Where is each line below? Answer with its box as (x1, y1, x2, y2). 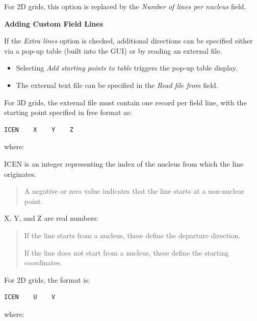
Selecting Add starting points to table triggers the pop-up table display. (16, 62, 238, 73)
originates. (4, 168, 37, 179)
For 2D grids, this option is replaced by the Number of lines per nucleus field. (4, 1, 246, 11)
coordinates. (24, 257, 62, 268)
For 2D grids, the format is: (4, 274, 90, 285)
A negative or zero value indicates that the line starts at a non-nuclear (24, 186, 245, 196)
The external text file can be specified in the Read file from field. (16, 79, 218, 90)
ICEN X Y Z (4, 126, 74, 133)
